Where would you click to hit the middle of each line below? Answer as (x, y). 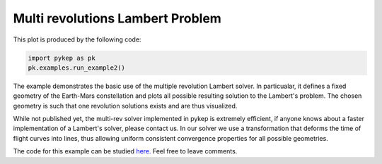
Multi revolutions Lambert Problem (117, 18)
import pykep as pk (62, 58)
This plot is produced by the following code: (77, 39)
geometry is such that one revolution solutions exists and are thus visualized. (125, 106)
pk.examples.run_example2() (76, 68)
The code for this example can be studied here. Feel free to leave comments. (125, 151)
